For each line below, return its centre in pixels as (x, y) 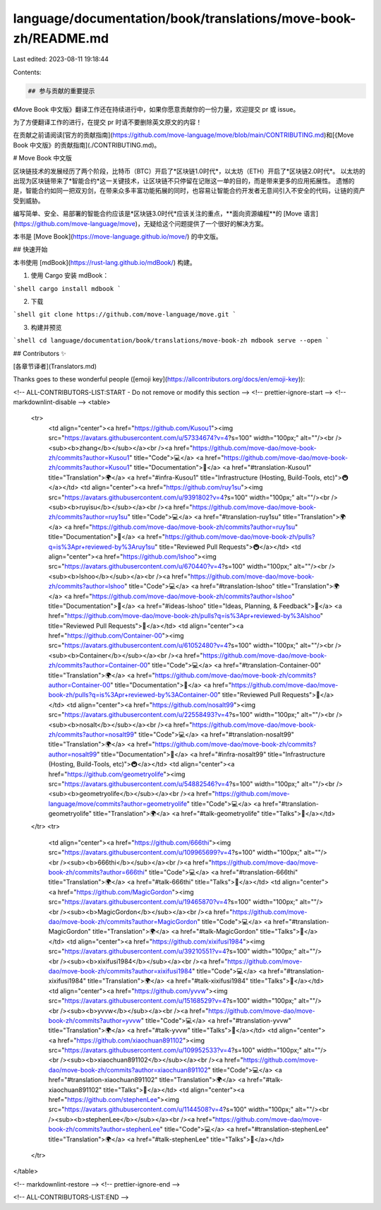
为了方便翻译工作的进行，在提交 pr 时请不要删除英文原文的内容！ (108, 122)
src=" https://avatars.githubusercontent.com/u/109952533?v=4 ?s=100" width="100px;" (175, 1050)
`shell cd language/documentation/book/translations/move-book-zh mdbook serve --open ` (171, 340)
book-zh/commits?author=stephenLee (104, 1129)
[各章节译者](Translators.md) (55, 366)
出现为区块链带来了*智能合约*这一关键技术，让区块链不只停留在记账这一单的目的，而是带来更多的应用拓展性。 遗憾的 (184, 181)
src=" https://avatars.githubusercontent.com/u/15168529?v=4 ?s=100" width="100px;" (173, 1001)
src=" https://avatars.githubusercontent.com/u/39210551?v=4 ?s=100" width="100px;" (173, 951)
